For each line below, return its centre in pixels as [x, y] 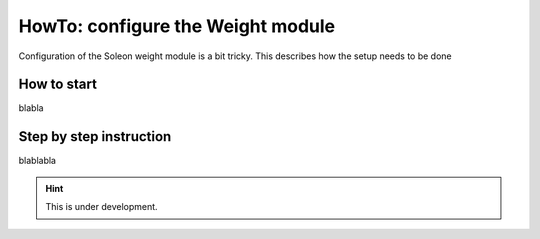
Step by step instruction [95, 136]
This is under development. [102, 207]
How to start [57, 84]
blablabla [37, 161]
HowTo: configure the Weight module [177, 26]
